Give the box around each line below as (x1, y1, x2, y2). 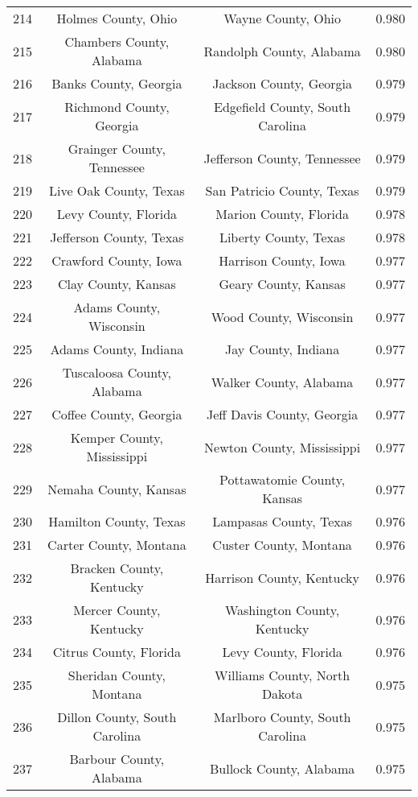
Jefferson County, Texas (50, 228, 184, 246)
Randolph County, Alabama (203, 41, 361, 60)
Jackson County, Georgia (212, 74, 353, 93)
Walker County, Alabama (211, 372, 354, 391)
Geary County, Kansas (219, 275, 346, 293)
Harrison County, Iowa (219, 251, 346, 270)
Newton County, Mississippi (204, 437, 361, 456)
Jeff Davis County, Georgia (206, 405, 359, 423)
